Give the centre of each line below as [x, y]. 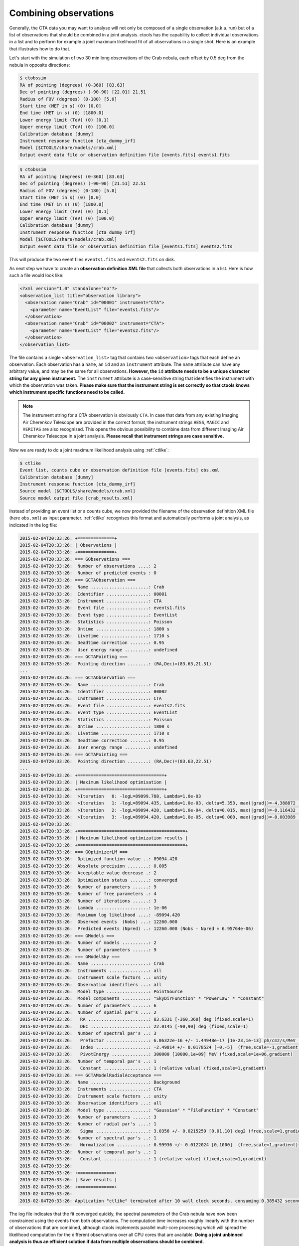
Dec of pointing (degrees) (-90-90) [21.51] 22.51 [83, 184]
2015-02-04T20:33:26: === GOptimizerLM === [74, 852]
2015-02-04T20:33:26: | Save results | [68, 1180]
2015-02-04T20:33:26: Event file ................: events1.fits [102, 608]
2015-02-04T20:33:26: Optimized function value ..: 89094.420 [99, 859]
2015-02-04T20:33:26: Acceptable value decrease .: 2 [88, 873]
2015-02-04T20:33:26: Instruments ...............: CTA [91, 1089]
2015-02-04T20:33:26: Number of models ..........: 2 [88, 943]
